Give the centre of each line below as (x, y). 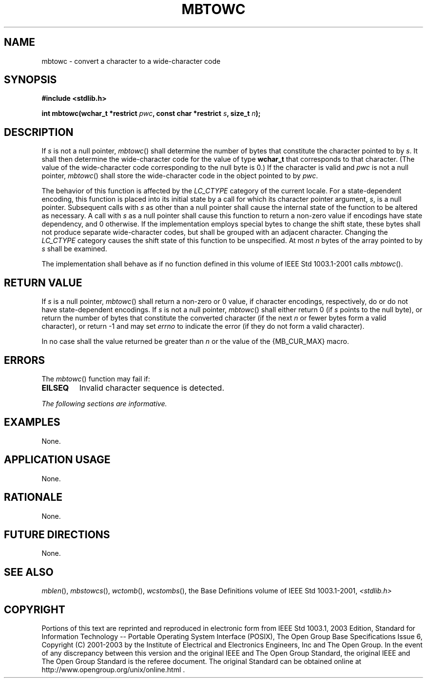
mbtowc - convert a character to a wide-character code (131, 61)
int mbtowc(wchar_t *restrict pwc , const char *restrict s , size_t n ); (151, 114)
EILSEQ (55, 388)
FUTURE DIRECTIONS (57, 534)
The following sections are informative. (104, 403)
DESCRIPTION (39, 132)
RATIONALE (33, 497)
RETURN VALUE (43, 283)
